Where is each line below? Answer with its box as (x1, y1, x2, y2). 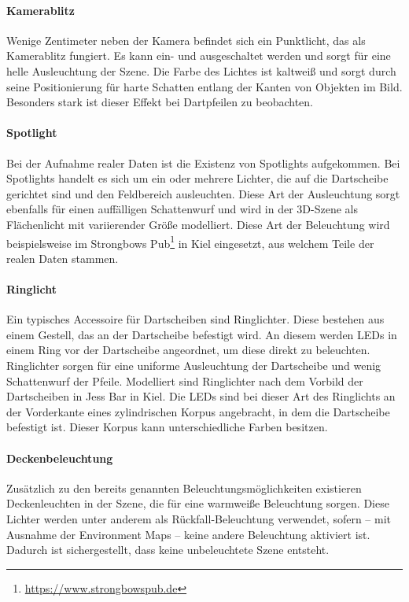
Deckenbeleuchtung (6, 449, 113, 466)
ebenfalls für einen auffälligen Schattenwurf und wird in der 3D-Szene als (6, 201, 358, 217)
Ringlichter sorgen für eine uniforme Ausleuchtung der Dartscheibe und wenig (6, 356, 381, 373)
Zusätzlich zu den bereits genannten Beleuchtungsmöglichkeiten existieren (6, 479, 362, 496)
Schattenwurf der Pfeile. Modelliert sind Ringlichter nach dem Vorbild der (6, 372, 363, 389)
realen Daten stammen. (6, 249, 119, 266)
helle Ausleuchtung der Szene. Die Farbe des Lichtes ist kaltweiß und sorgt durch (6, 62, 396, 79)
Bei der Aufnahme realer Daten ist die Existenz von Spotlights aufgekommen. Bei (6, 154, 400, 171)
